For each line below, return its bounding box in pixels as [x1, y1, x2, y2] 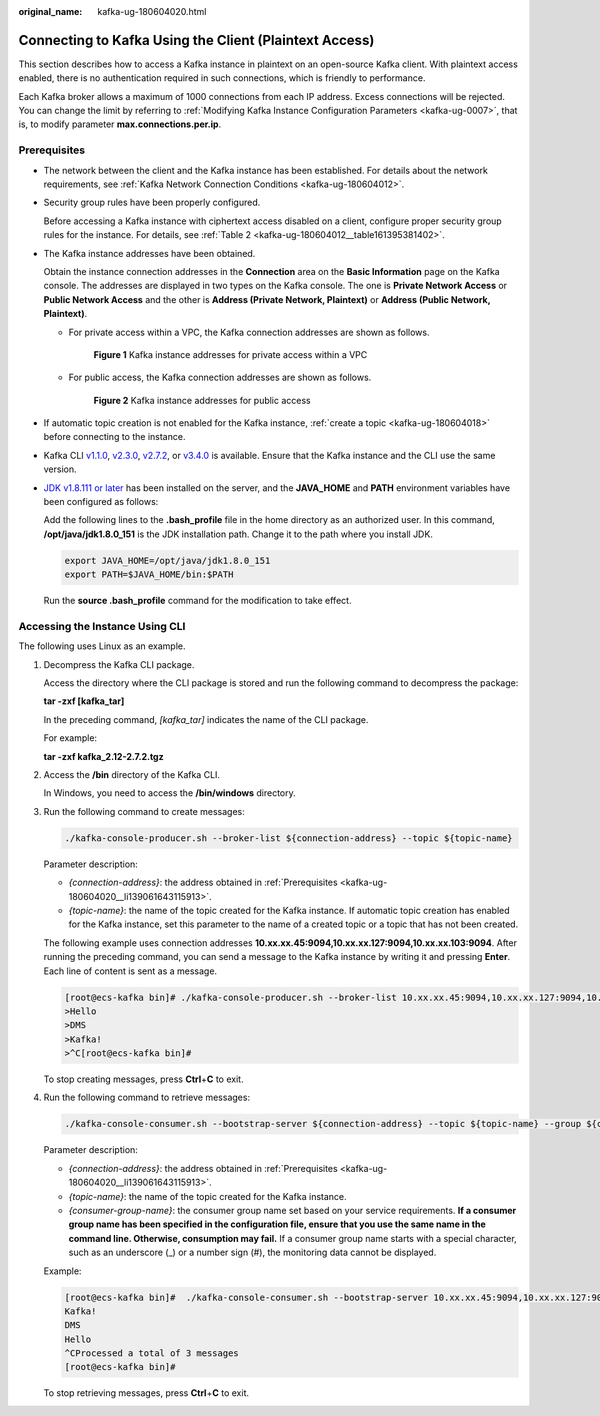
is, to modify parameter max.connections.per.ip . [18, 118, 222, 130]
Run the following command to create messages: [43, 805, 245, 817]
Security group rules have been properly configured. [43, 196, 261, 209]
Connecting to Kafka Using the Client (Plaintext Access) [18, 31, 375, 49]
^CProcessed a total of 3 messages [64, 1348, 239, 1359]
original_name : [18, 6, 83, 17]
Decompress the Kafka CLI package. [43, 658, 195, 670]
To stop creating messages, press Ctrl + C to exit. [43, 1073, 244, 1085]
